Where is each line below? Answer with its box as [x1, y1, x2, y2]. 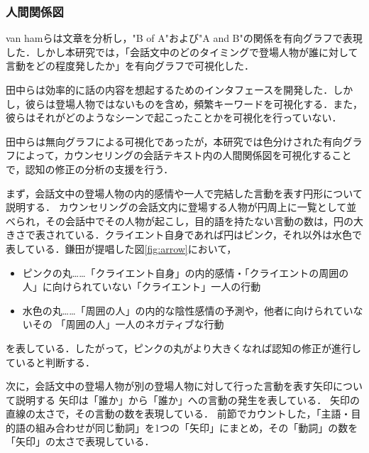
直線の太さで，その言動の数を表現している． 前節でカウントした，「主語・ [6, 406, 351, 421]
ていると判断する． [6, 354, 95, 369]
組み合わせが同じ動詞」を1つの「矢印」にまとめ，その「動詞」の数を [35, 420, 358, 435]
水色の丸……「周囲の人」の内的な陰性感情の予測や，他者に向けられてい [22, 302, 353, 317]
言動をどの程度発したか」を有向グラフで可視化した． [6, 58, 254, 73]
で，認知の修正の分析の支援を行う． [6, 161, 174, 176]
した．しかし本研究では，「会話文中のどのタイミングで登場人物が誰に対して [6, 44, 358, 59]
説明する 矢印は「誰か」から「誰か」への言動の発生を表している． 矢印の [15, 392, 360, 407]
